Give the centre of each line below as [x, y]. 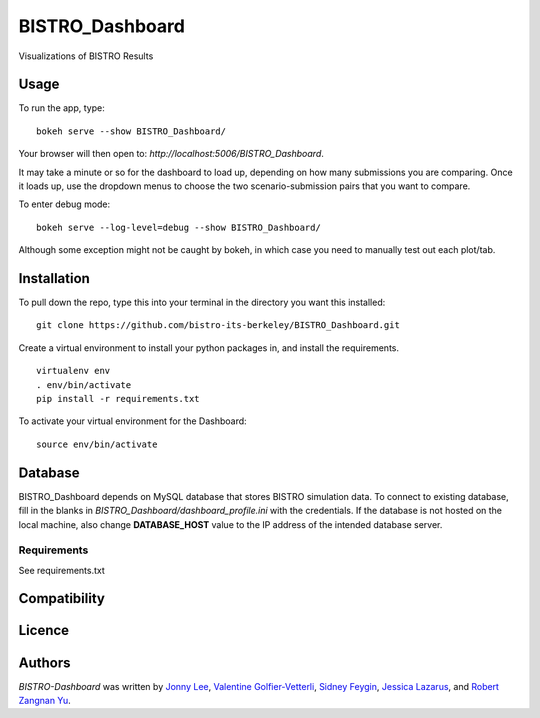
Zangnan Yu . [45, 700]
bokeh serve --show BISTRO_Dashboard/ [131, 131]
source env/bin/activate [97, 444]
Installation [54, 278]
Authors [44, 662]
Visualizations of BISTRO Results [86, 56]
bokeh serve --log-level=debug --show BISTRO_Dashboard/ [179, 227]
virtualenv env [73, 371]
